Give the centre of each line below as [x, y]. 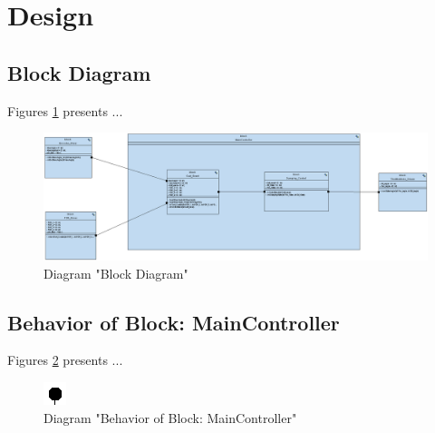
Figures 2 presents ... [65, 360]
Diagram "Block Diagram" [116, 273]
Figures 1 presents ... [65, 110]
